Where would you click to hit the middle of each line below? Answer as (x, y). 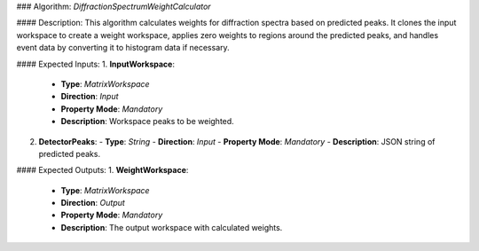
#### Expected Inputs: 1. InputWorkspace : (95, 64)
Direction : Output (93, 203)
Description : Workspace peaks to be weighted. (147, 122)
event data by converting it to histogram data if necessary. (123, 48)
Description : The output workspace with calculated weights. (172, 227)
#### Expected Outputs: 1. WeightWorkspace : (102, 170)
